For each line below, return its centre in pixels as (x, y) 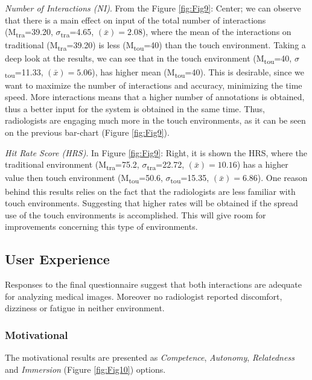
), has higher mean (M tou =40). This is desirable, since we (198, 72)
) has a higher (263, 164)
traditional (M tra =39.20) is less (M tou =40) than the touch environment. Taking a (155, 46)
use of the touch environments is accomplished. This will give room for (135, 214)
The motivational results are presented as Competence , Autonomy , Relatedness (150, 357)
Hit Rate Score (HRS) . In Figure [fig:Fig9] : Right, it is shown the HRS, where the (156, 152)
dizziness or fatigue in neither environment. (85, 308)
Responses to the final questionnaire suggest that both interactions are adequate (154, 284)
